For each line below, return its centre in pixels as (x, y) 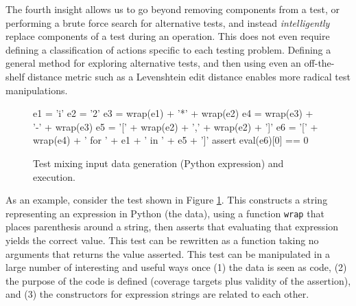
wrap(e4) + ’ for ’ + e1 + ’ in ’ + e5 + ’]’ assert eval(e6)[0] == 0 (171, 140)
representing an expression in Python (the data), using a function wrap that (165, 213)
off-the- (319, 63)
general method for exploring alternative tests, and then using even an (153, 63)
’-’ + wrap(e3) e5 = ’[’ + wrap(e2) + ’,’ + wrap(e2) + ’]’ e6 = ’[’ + (176, 126)
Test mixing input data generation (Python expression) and (158, 163)
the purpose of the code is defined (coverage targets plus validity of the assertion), (178, 280)
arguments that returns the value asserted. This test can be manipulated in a (168, 253)
